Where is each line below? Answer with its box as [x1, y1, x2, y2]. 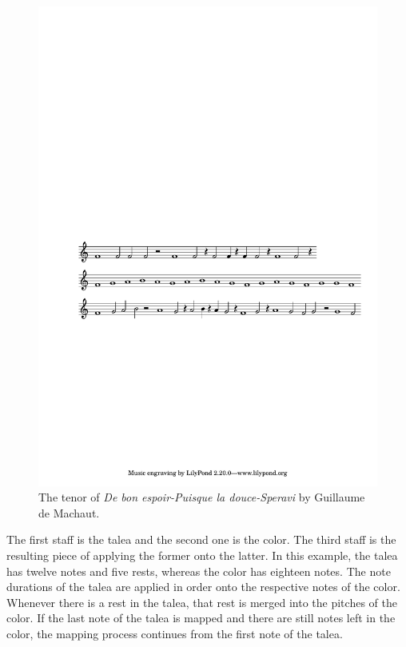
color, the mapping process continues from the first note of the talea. [6, 625, 343, 642]
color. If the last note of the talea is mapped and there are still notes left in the [6, 609, 396, 626]
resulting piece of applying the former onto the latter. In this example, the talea [6, 547, 398, 564]
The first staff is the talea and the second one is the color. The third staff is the [6, 531, 396, 548]
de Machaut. [38, 504, 100, 521]
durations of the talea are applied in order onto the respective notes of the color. [6, 578, 400, 595]
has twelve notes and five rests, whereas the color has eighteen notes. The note [6, 562, 391, 579]
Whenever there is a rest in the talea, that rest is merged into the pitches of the [6, 593, 397, 610]
